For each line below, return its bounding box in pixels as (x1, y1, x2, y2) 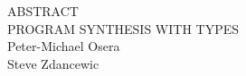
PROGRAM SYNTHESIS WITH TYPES (7, 19, 240, 38)
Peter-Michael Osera (7, 37, 120, 55)
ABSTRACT (7, 2, 79, 20)
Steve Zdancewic (7, 54, 99, 72)
